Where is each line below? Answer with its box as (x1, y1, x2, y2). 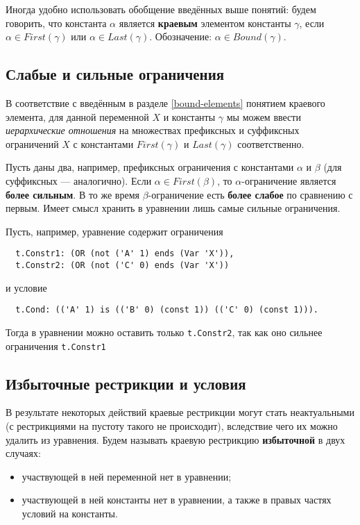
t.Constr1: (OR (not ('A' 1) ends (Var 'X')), (15, 249, 234, 259)
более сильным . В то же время (6, 187, 139, 201)
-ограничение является (241, 173, 336, 187)
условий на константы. (22, 506, 118, 520)
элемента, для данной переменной (6, 109, 149, 124)
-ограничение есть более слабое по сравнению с (148, 187, 353, 201)
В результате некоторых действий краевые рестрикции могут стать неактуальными (6, 405, 354, 419)
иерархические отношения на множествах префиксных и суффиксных (6, 123, 300, 137)
